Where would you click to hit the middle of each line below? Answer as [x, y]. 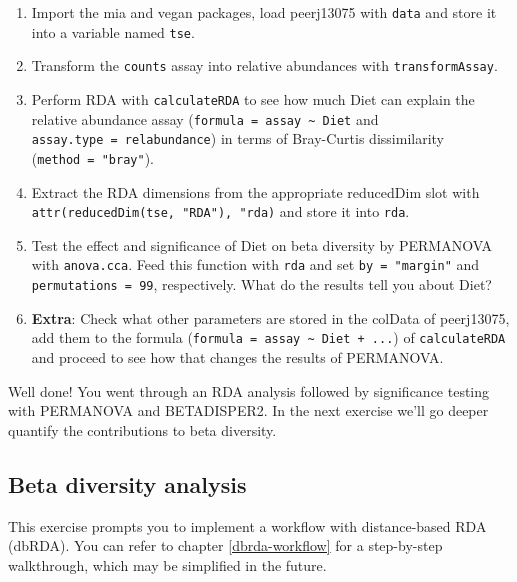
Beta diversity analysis [127, 483]
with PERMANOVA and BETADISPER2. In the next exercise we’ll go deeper [248, 410]
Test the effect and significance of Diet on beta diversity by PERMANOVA [262, 244]
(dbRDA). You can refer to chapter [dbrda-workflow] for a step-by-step [225, 545]
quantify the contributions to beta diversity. [142, 429]
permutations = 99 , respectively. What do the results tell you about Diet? [261, 284]
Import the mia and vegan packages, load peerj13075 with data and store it [264, 12]
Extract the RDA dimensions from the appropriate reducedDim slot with [255, 191]
